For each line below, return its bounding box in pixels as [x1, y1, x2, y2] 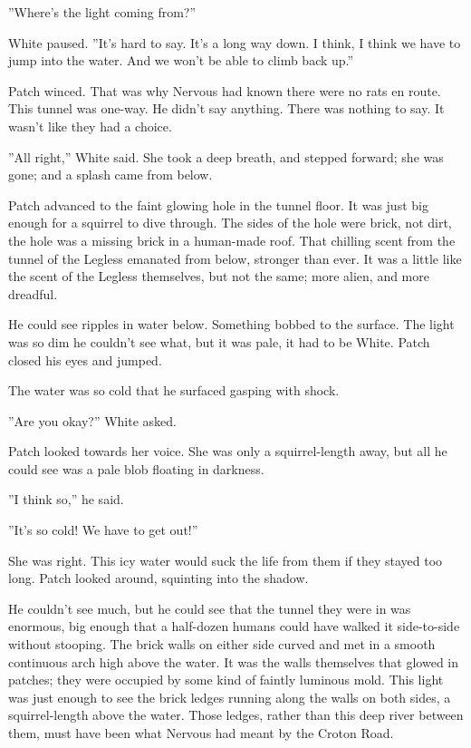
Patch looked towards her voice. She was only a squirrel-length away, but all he [8, 442, 447, 461]
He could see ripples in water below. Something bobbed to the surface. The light [8, 315, 455, 334]
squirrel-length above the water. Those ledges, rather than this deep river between [8, 705, 464, 724]
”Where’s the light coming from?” [8, 3, 197, 21]
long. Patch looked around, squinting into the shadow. [8, 568, 309, 588]
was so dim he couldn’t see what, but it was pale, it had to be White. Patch [8, 332, 430, 351]
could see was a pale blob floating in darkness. [8, 459, 264, 478]
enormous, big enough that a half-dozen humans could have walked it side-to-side [8, 617, 460, 636]
